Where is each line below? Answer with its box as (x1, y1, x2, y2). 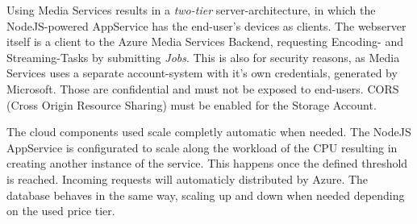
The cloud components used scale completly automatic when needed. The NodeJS (6, 123, 411, 140)
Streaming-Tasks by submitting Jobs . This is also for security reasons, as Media (6, 48, 400, 65)
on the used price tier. (6, 202, 115, 219)
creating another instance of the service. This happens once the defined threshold (6, 155, 408, 172)
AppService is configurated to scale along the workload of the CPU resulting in (6, 139, 398, 156)
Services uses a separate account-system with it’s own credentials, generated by (6, 64, 398, 81)
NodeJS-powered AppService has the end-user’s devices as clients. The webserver (6, 17, 407, 34)
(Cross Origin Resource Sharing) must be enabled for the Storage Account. (6, 96, 377, 113)
